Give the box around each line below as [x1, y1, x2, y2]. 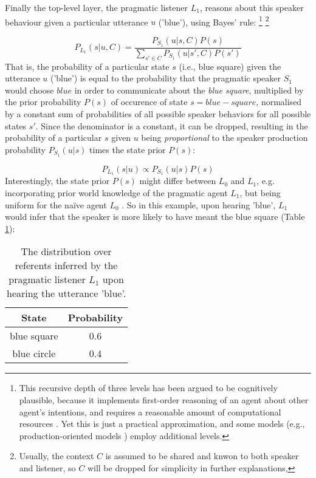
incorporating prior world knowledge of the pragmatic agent [5, 186, 228, 199]
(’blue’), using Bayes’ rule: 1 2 [158, 13, 269, 28]
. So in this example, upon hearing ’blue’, [122, 198, 276, 211]
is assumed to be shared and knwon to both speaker [105, 449, 299, 462]
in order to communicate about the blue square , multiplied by [74, 83, 304, 96]
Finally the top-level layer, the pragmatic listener [5, 1, 188, 13]
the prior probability [5, 95, 81, 108]
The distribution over [21, 244, 112, 259]
